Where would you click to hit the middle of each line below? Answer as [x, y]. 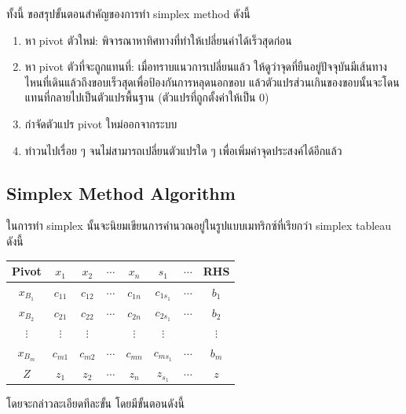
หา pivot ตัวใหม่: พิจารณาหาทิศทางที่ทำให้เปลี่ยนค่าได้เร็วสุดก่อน [158, 40]
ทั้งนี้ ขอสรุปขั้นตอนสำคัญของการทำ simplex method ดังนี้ [128, 13]
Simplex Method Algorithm [121, 192]
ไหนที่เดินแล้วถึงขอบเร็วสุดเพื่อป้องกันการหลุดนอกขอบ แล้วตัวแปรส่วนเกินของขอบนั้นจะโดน [212, 81]
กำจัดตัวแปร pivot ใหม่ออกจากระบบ [101, 123]
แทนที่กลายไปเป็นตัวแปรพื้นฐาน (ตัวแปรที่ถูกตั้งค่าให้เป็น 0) [147, 97]
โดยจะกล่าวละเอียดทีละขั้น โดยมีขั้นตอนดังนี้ [95, 403]
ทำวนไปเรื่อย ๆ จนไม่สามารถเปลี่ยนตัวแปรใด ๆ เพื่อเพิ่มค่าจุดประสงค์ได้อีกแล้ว [183, 150]
